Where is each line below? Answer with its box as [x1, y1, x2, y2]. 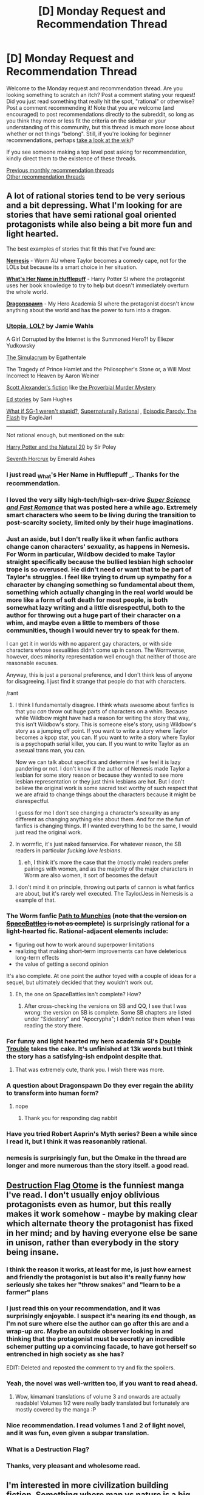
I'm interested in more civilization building [6, 1480, 169, 1491]
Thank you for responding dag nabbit [24, 1115, 118, 1122]
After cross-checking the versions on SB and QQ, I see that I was [24, 1002, 187, 1010]
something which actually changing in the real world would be [6, 588, 193, 597]
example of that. [15, 896, 56, 904]
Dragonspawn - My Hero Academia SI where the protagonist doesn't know [6, 300, 194, 307]
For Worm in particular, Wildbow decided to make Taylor [6, 550, 175, 558]
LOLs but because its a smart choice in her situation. [6, 263, 138, 271]
